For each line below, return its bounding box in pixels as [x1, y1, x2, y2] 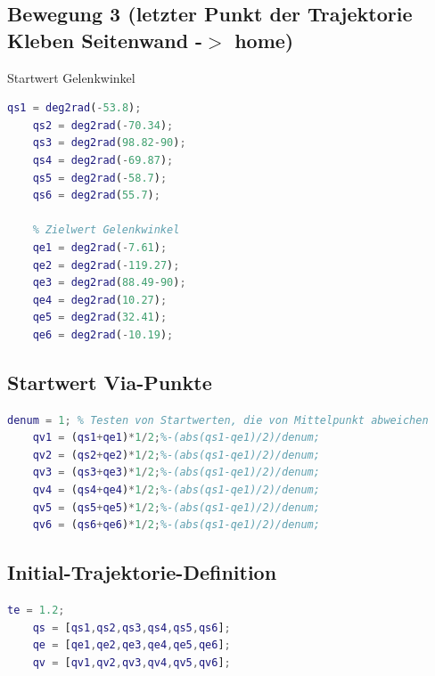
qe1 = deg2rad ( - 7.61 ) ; [32, 240, 168, 254]
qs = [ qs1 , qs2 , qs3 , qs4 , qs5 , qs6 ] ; [32, 621, 231, 634]
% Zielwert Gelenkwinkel [32, 224, 180, 237]
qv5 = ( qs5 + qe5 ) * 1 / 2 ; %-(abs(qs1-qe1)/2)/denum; [32, 501, 320, 514]
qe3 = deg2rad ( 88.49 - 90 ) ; [32, 276, 186, 289]
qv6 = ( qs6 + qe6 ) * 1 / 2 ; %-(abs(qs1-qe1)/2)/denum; [32, 518, 320, 532]
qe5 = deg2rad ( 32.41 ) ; [32, 311, 168, 324]
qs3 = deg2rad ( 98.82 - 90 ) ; [32, 136, 186, 150]
